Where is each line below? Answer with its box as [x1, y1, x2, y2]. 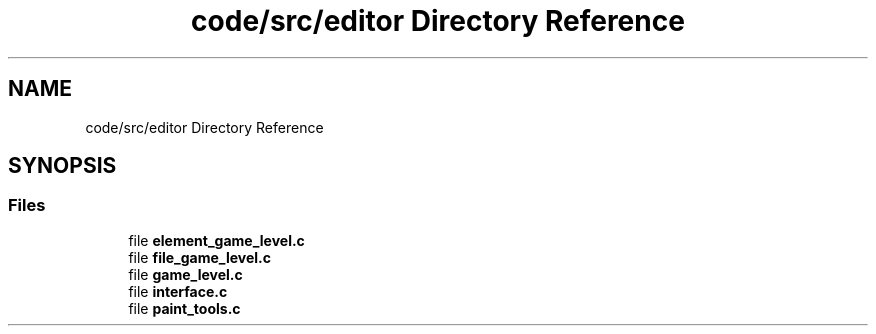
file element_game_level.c [128, 231, 305, 249]
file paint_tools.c [128, 299, 241, 317]
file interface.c [128, 282, 228, 300]
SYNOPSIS [8, 153, 117, 179]
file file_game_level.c [128, 248, 272, 266]
